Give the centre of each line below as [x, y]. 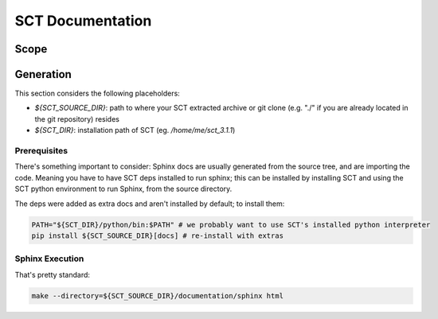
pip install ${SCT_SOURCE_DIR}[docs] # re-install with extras [158, 235]
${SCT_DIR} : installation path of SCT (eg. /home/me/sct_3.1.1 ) [135, 130]
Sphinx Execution [49, 259]
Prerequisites [41, 151]
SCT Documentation [83, 21]
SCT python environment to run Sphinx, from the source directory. [123, 189]
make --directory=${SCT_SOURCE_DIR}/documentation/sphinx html [158, 296]
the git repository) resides [77, 119]
